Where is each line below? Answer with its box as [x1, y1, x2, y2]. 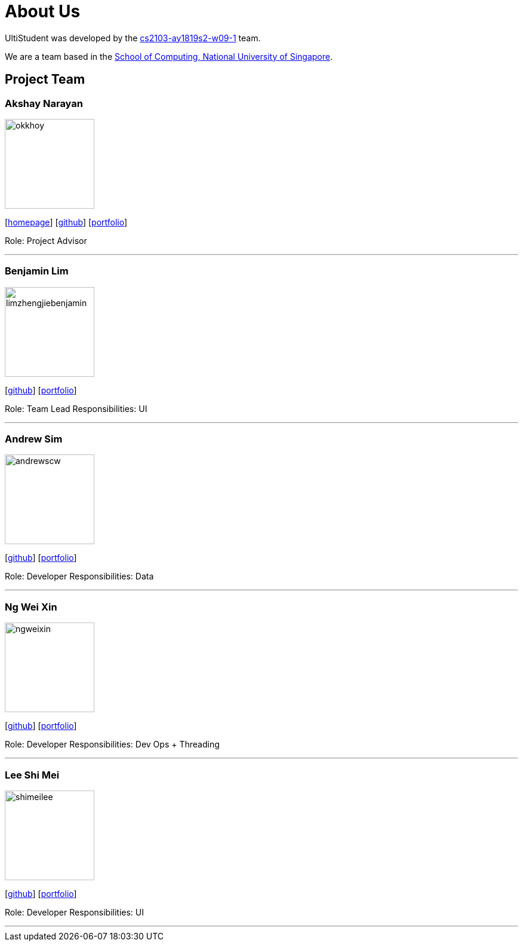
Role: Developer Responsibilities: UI [5, 907, 144, 917]
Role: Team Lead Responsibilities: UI [5, 403, 147, 414]
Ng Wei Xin [5, 600, 57, 613]
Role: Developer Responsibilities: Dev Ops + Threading [5, 739, 220, 750]
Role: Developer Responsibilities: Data [5, 571, 154, 582]
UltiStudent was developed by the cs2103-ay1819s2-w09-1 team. [5, 32, 261, 43]
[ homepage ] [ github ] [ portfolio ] [5, 216, 128, 227]
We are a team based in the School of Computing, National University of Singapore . [5, 51, 333, 62]
